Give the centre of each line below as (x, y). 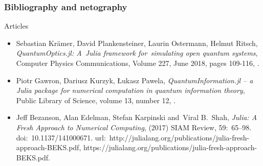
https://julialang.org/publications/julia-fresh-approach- (170, 147)
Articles (16, 26)
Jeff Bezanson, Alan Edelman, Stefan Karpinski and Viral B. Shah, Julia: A (137, 117)
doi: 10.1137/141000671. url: (61, 137)
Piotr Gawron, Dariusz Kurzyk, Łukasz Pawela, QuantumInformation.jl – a (135, 80)
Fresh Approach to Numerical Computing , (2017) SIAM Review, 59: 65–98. (134, 127)
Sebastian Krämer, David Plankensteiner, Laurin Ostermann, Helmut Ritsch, (137, 43)
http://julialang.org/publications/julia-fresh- (179, 137)
